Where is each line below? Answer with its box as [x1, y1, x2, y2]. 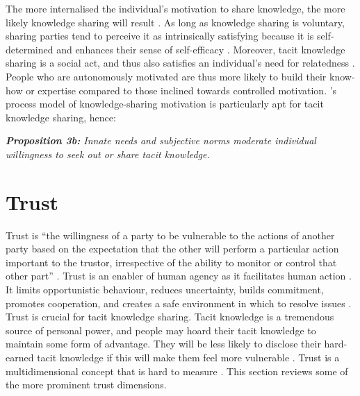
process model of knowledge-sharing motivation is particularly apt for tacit [6, 96, 324, 111]
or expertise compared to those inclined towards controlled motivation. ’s [26, 83, 337, 97]
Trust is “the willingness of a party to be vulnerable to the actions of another [6, 227, 335, 242]
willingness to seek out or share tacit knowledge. [6, 146, 210, 161]
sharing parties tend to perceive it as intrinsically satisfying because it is [6, 28, 314, 43]
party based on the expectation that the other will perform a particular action [6, 241, 339, 256]
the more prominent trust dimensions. [6, 377, 167, 392]
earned [6, 350, 34, 364]
